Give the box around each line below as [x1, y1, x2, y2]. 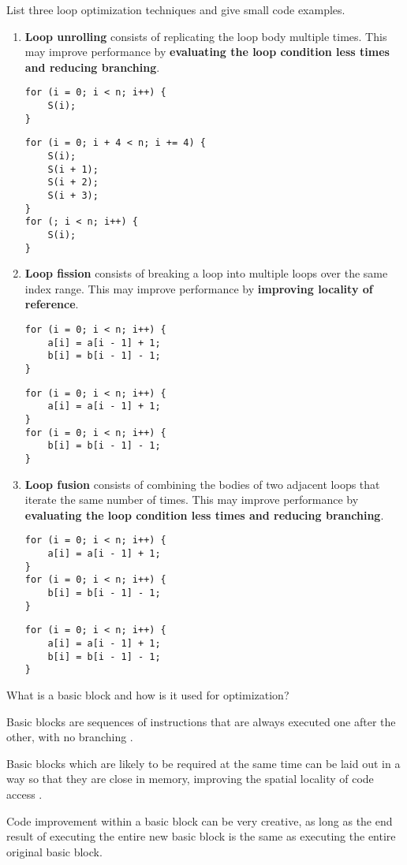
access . [6, 785, 43, 802]
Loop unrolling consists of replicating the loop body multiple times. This [24, 28, 387, 44]
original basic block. [6, 843, 103, 859]
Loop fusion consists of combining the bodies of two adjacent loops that [24, 475, 380, 492]
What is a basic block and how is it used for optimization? [6, 686, 289, 703]
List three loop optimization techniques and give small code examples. [6, 2, 345, 17]
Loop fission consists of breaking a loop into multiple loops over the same [24, 265, 388, 281]
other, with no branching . [6, 729, 133, 745]
